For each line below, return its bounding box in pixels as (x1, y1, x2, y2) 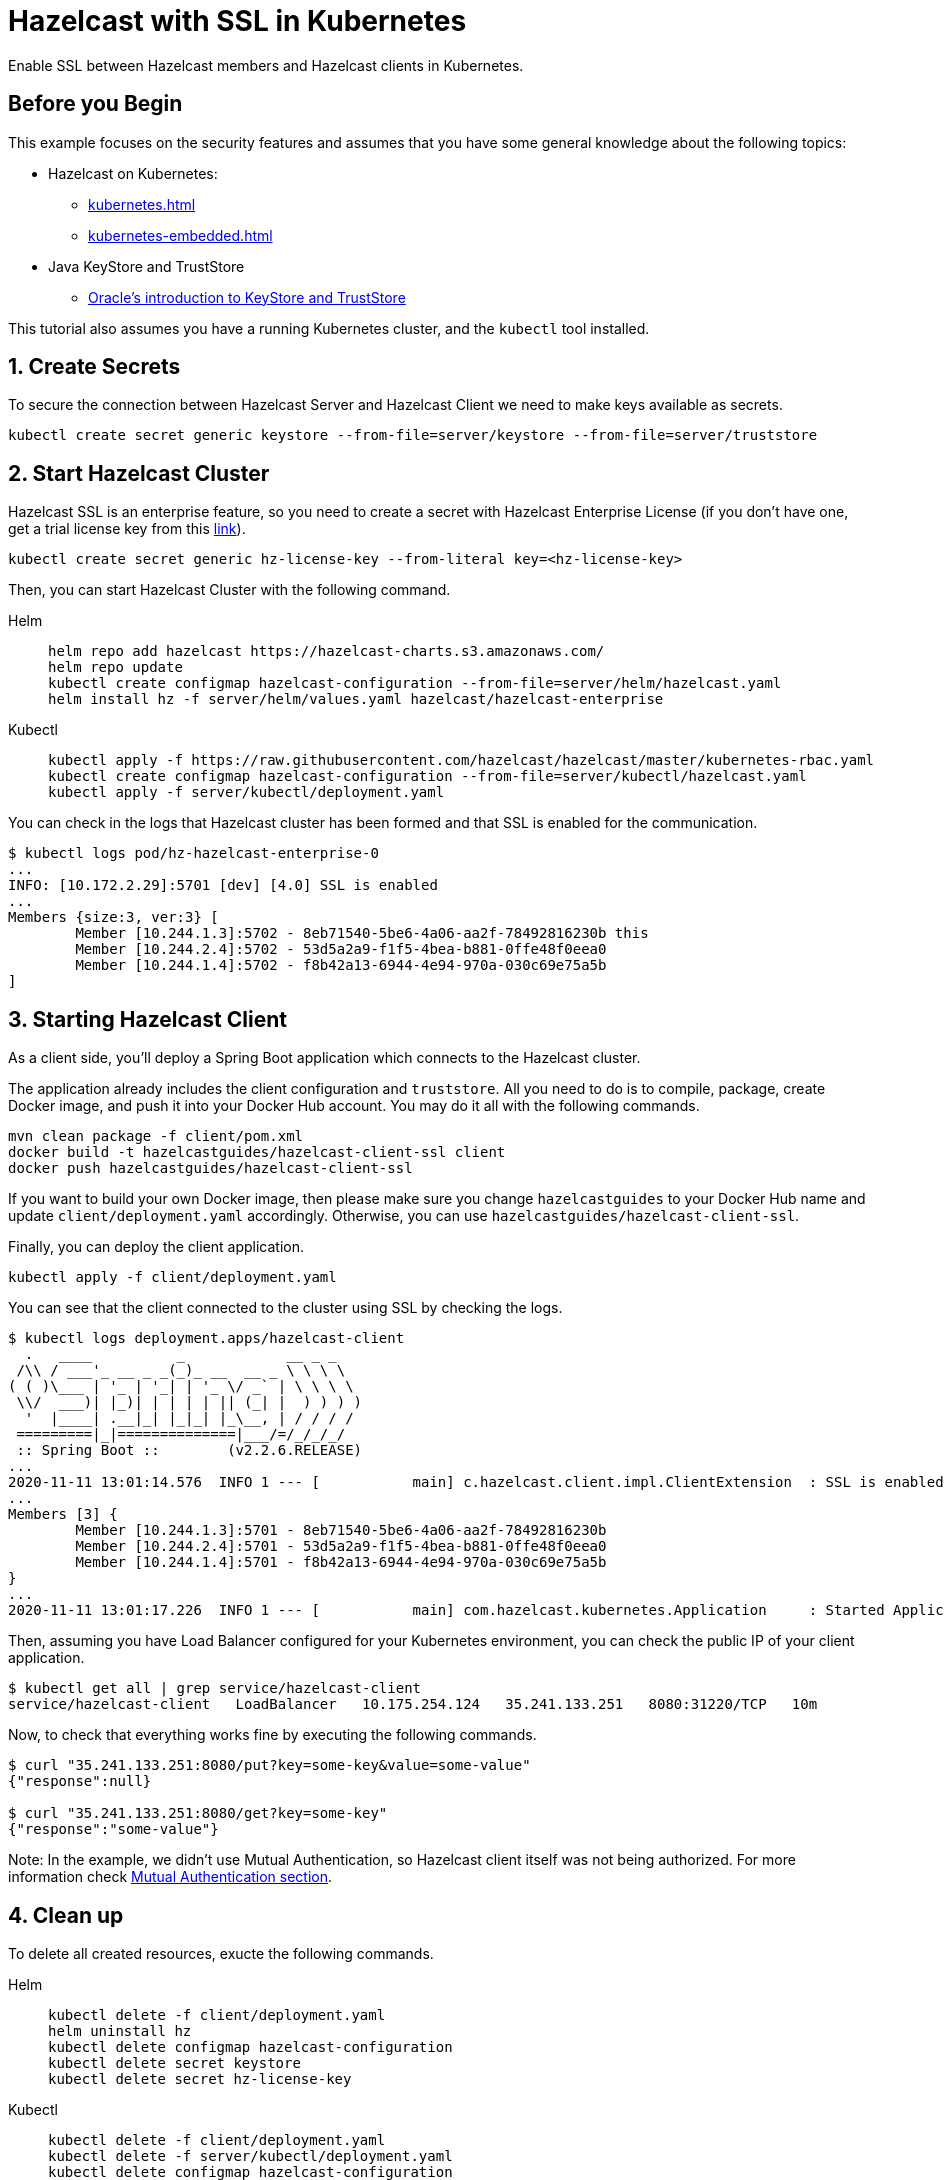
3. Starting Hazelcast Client (8, 1006, 287, 1032)
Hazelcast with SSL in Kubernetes (8, 4, 467, 38)
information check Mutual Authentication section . (8, 1868, 333, 1886)
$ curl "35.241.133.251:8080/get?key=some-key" (8, 1805, 388, 1822)
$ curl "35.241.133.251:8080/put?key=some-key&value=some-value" (8, 1757, 531, 1774)
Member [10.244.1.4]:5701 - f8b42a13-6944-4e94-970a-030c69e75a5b (75, 1554, 607, 1571)
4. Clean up (8, 1902, 124, 1928)
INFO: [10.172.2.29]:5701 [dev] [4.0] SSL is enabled (8, 877, 438, 894)
